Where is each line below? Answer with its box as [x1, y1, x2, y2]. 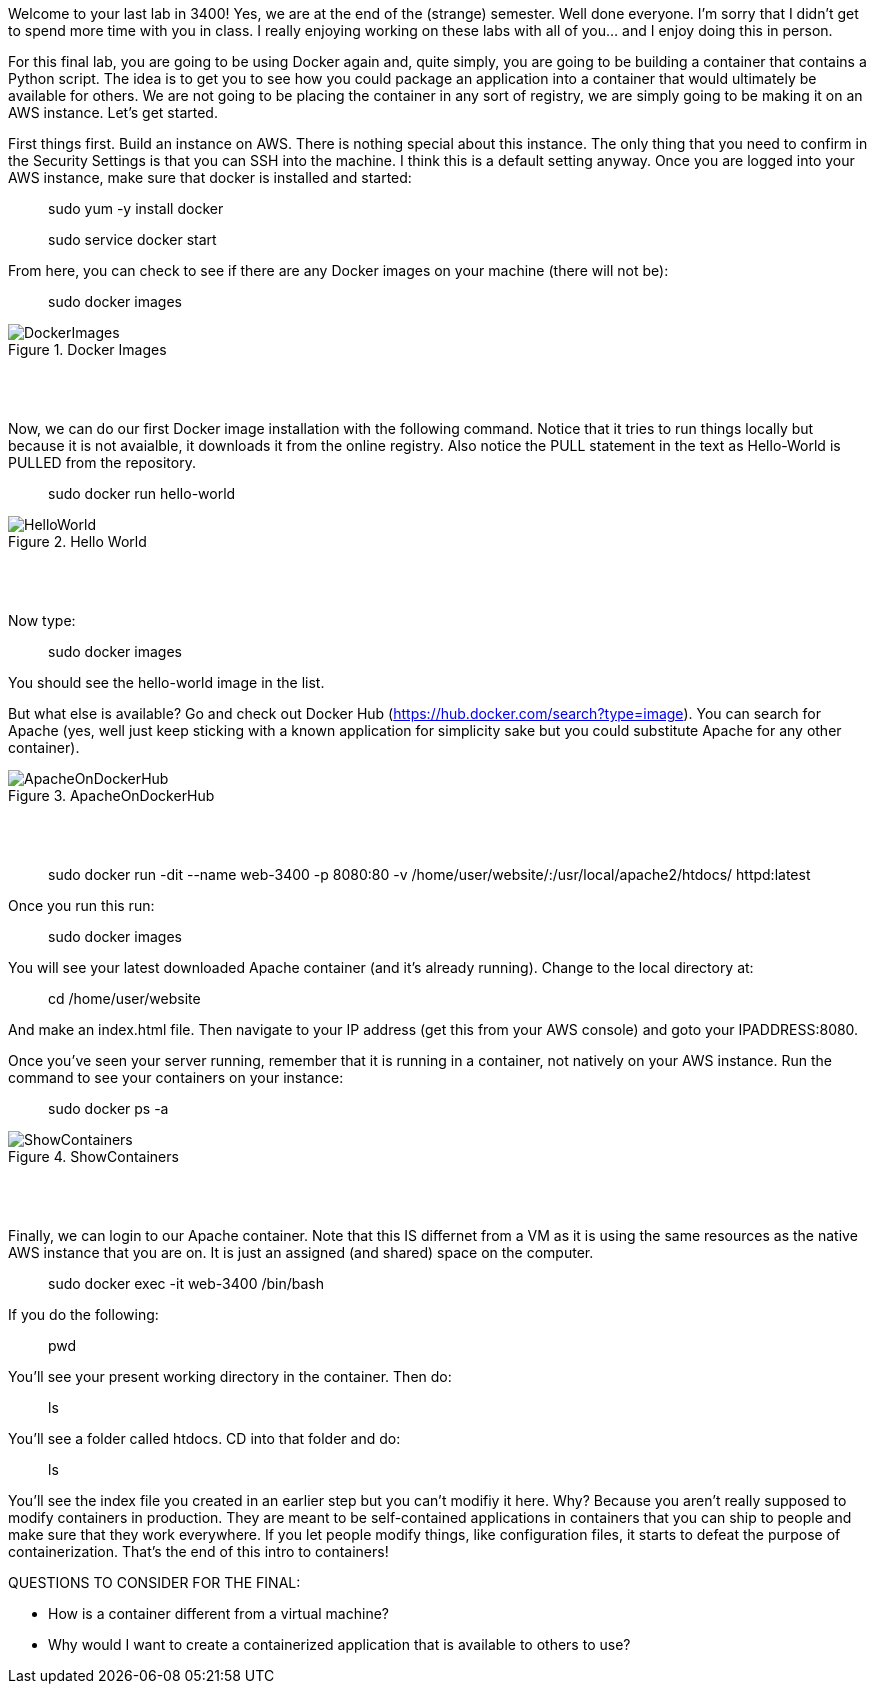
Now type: [8, 612, 76, 629]
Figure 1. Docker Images [8, 341, 167, 358]
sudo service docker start [48, 231, 217, 248]
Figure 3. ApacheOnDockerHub [8, 787, 215, 804]
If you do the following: [8, 1306, 159, 1323]
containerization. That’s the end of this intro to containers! [8, 1543, 389, 1560]
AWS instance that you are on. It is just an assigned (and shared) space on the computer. [8, 1244, 594, 1261]
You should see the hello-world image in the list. [8, 674, 325, 691]
